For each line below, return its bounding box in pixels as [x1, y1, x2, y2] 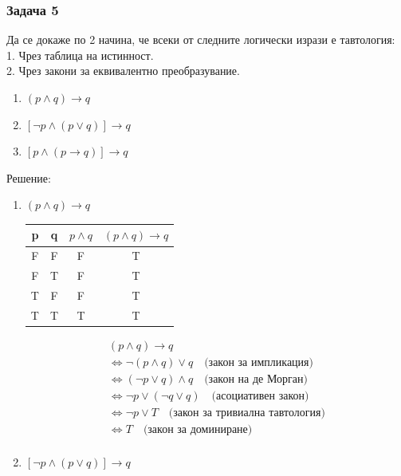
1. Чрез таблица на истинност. [6, 46, 154, 63]
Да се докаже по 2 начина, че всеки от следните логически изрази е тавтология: [6, 31, 395, 48]
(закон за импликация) [204, 356, 313, 368]
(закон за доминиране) [143, 424, 253, 436]
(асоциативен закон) [211, 391, 309, 403]
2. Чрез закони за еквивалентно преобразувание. [6, 62, 240, 79]
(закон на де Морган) [204, 374, 308, 386]
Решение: [6, 169, 51, 186]
